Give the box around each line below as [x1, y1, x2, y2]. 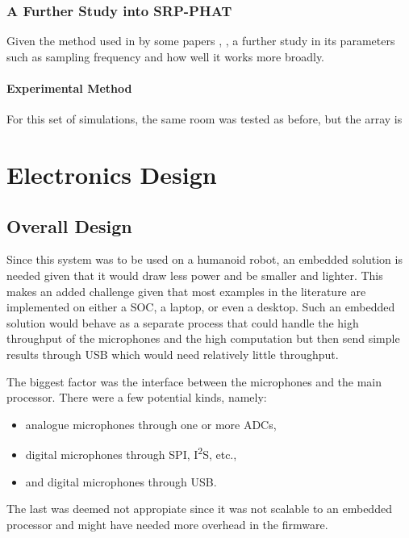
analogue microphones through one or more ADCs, [25, 415, 277, 432]
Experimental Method [6, 80, 132, 96]
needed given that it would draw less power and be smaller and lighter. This [6, 266, 383, 283]
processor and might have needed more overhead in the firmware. [6, 515, 328, 532]
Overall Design [6, 213, 132, 238]
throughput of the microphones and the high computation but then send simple [6, 330, 400, 347]
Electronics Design [6, 157, 217, 190]
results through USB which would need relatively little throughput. [6, 345, 339, 362]
